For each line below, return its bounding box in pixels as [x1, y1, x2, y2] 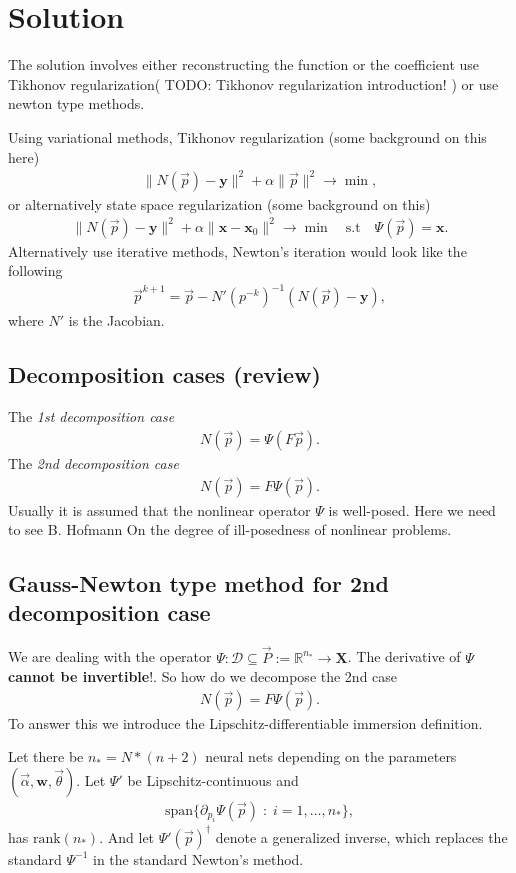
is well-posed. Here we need [328, 499, 496, 520]
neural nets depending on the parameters [205, 746, 457, 767]
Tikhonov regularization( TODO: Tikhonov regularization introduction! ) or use [8, 73, 499, 94]
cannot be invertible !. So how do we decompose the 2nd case [8, 666, 398, 687]
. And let [99, 826, 155, 847]
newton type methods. [8, 93, 145, 114]
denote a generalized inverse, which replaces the [215, 826, 508, 847]
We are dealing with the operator [8, 646, 212, 667]
